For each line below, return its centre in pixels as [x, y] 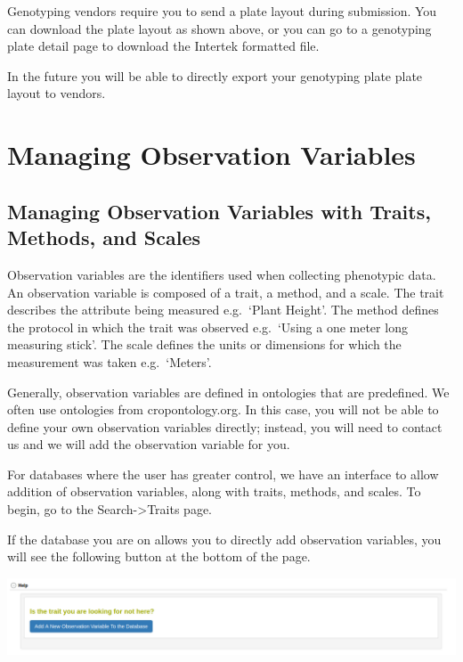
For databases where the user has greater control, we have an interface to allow [223, 474]
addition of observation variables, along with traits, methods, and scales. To [214, 491]
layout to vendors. [57, 93]
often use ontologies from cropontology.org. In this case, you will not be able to [223, 409]
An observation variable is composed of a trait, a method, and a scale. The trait [226, 292]
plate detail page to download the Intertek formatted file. [163, 46]
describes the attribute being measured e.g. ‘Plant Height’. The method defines [223, 310]
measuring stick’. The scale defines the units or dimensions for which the [204, 344]
